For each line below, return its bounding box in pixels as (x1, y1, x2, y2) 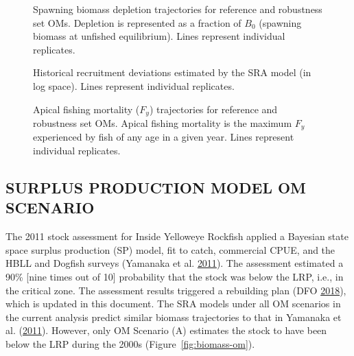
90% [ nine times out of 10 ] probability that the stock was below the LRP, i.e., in (5, 270, 344, 284)
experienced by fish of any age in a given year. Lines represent (33, 130, 294, 144)
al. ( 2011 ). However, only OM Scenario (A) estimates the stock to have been (5, 323, 327, 337)
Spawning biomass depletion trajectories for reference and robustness (33, 2, 322, 16)
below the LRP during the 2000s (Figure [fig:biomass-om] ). (5, 337, 255, 351)
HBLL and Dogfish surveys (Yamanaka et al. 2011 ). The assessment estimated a (5, 256, 344, 270)
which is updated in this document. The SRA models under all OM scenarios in (5, 296, 341, 311)
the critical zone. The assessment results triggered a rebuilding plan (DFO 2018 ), (5, 283, 346, 297)
